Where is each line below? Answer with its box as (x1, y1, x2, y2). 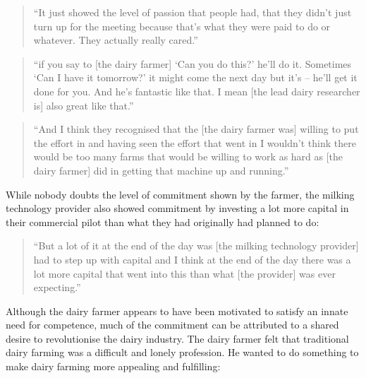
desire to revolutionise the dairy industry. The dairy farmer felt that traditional (6, 331, 349, 345)
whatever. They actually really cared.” (33, 33, 198, 47)
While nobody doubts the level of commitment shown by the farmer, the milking (6, 187, 355, 201)
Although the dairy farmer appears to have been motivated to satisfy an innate (6, 303, 348, 318)
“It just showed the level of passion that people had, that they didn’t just (33, 5, 352, 19)
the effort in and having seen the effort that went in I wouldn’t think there (33, 135, 356, 150)
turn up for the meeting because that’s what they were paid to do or (33, 18, 331, 33)
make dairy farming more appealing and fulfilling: (6, 359, 221, 374)
